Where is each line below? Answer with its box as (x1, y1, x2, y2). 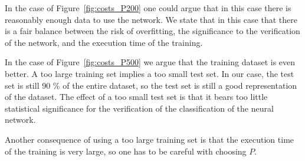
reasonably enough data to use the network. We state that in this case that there (5, 13, 297, 25)
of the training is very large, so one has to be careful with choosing (5, 145, 247, 157)
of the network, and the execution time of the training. (5, 36, 203, 48)
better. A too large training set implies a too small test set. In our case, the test (5, 67, 294, 79)
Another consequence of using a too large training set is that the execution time (5, 133, 294, 145)
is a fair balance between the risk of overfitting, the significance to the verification (5, 25, 300, 37)
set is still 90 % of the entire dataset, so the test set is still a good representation (5, 79, 297, 91)
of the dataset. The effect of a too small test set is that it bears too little (5, 90, 268, 103)
